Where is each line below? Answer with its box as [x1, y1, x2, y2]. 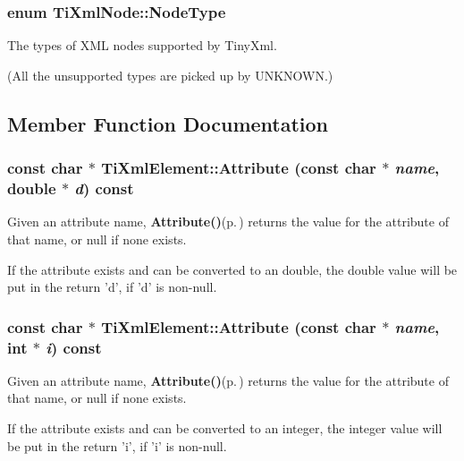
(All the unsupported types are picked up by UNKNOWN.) [7, 65, 333, 84]
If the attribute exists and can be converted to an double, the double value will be [7, 260, 458, 278]
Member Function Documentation [7, 109, 329, 137]
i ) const [46, 336, 102, 358]
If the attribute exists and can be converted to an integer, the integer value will [7, 419, 443, 438]
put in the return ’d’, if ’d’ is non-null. [7, 277, 217, 296]
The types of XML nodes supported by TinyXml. [7, 36, 277, 55]
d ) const [74, 177, 134, 200]
